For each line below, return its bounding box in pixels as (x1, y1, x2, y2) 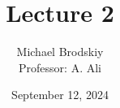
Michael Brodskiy (16, 43, 104, 60)
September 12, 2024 (11, 86, 109, 103)
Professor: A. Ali (19, 58, 101, 76)
